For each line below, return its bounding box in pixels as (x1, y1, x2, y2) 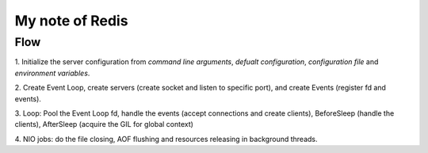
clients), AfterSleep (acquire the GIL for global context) (14, 120, 194, 129)
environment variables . (14, 68, 90, 78)
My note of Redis (14, 12, 128, 29)
